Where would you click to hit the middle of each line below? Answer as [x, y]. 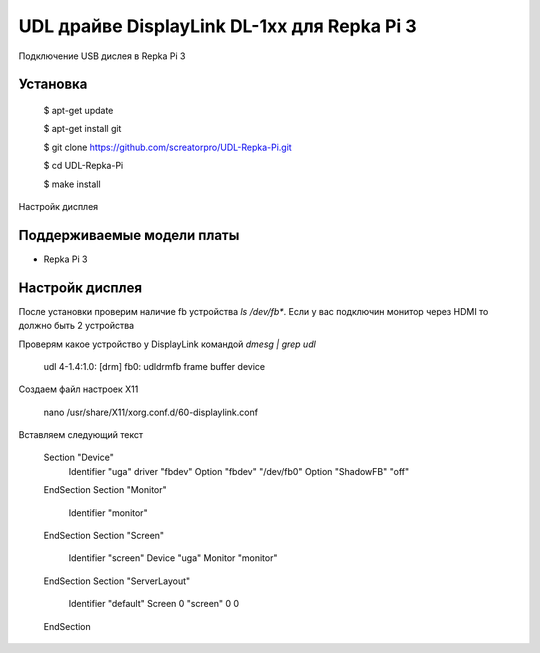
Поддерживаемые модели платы [129, 235]
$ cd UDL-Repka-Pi [83, 166]
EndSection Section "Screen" [104, 536]
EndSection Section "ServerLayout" [117, 581]
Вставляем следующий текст [81, 435]
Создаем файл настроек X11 [78, 389]
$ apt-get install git [82, 129]
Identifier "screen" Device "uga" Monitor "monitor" [173, 558]
